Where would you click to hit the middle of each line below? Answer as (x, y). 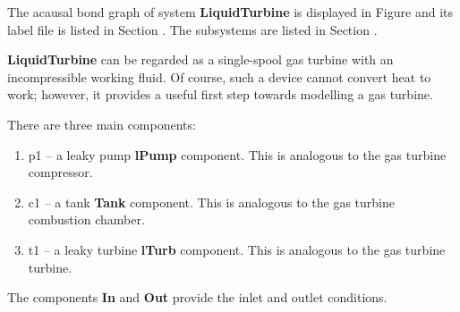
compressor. (60, 172)
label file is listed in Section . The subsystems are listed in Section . (192, 29)
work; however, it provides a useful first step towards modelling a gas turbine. (220, 94)
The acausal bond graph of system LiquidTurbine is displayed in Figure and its (230, 12)
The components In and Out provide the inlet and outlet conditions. (197, 297)
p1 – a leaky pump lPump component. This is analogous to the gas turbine (237, 154)
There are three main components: (102, 124)
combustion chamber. (86, 219)
